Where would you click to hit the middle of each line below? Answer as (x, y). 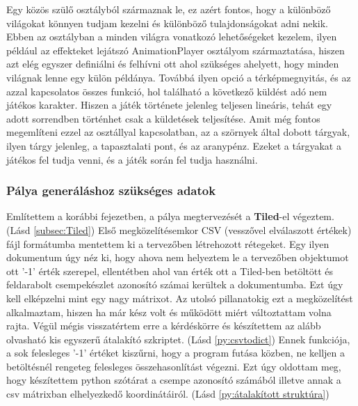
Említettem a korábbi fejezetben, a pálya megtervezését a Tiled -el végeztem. (170, 216)
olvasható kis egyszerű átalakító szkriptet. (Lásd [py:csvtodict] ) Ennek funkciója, (178, 339)
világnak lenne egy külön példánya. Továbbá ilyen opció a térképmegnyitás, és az (179, 77)
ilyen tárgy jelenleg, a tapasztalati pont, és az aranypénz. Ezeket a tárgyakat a (174, 145)
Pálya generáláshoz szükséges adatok (111, 190)
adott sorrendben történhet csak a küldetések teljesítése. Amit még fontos (163, 118)
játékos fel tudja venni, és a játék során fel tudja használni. (132, 159)
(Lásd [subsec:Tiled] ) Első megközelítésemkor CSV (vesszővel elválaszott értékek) (179, 229)
